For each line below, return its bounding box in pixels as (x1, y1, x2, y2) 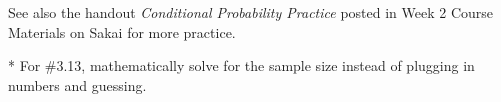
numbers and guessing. (8, 74, 147, 95)
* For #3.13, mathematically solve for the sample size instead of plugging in (8, 55, 475, 76)
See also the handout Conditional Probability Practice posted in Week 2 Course (8, 2, 494, 22)
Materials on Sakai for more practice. (8, 21, 236, 42)
